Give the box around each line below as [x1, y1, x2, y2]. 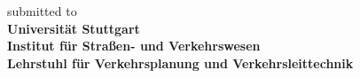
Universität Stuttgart [7, 19, 140, 37]
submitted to [7, 2, 77, 19]
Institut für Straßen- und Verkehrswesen [7, 36, 261, 55]
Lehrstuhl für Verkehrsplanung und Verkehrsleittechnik [7, 53, 354, 72]
